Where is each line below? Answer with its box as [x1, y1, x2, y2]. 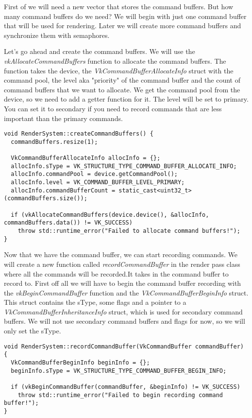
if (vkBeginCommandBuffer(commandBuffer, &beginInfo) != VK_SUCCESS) [11, 383, 240, 390]
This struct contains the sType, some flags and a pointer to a [4, 297, 186, 307]
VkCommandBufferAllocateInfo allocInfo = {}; [11, 155, 161, 162]
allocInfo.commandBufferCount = [11, 187, 116, 194]
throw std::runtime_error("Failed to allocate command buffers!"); [17, 227, 240, 234]
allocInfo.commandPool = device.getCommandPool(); [11, 171, 178, 178]
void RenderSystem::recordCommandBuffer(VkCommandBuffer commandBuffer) [4, 343, 244, 350]
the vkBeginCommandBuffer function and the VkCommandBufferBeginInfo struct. [4, 287, 249, 297]
